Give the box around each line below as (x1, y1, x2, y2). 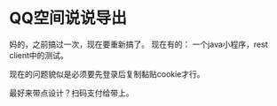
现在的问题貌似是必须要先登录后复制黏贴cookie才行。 (9, 68, 206, 79)
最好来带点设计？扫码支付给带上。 (9, 87, 134, 98)
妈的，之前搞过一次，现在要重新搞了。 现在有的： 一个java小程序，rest (9, 39, 268, 49)
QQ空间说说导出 (9, 8, 127, 28)
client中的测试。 (9, 49, 68, 60)
